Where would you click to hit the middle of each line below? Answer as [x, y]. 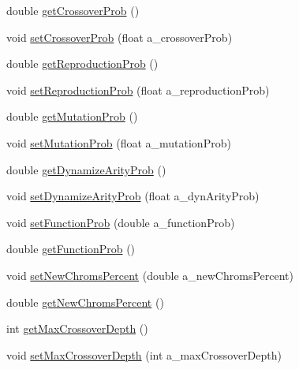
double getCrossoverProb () [73, 10]
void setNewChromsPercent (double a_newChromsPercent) [150, 275]
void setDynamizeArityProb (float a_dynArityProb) [133, 196]
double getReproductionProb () [82, 63]
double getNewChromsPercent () [85, 302]
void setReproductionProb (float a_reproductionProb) [138, 89]
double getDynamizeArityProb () [86, 169]
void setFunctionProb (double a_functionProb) [121, 222]
